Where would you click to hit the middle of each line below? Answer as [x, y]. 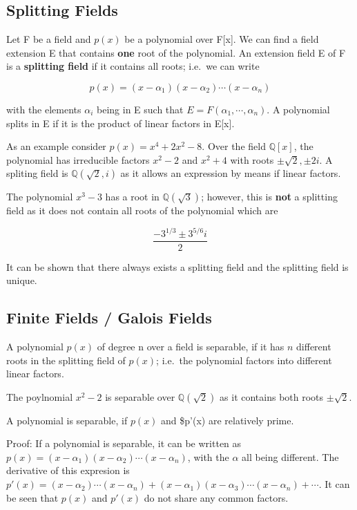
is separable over [140, 396]
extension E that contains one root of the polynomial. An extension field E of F [176, 52]
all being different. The [290, 456]
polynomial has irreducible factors [78, 159]
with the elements [44, 109]
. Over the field [234, 146]
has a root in [132, 197]
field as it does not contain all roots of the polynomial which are [142, 210]
